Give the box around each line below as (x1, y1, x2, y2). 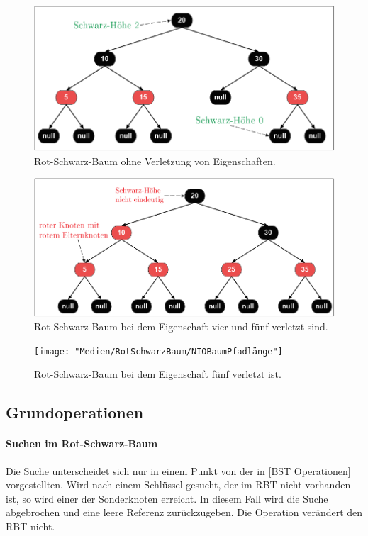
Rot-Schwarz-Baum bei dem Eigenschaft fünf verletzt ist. (34, 367, 281, 381)
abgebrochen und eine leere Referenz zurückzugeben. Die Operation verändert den (6, 505, 363, 520)
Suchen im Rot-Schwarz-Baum (6, 436, 158, 451)
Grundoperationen (6, 401, 144, 423)
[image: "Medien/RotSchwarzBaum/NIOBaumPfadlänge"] (34, 346, 283, 357)
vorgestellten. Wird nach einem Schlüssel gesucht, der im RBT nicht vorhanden (6, 477, 351, 492)
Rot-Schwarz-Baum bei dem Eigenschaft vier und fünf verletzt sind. (34, 319, 328, 334)
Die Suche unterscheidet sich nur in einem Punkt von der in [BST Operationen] (6, 463, 351, 478)
